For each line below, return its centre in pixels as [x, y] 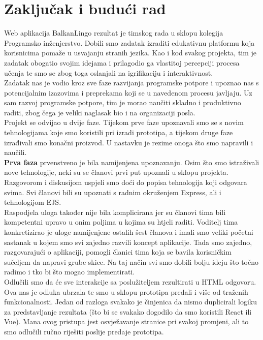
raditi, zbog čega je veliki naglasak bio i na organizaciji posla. [100, 112]
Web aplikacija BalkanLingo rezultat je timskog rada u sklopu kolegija [114, 33]
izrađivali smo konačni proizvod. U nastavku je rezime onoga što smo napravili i [129, 142]
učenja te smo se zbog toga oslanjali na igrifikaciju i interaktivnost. [109, 72]
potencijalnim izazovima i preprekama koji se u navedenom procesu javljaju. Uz [128, 92]
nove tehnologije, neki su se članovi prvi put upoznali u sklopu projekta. [116, 172]
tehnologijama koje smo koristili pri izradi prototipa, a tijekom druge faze [119, 132]
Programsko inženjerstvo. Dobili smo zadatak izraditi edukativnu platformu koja [129, 42]
